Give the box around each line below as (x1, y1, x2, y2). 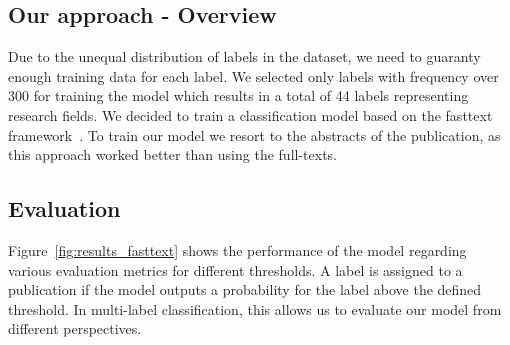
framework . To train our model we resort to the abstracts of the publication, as (8, 124, 501, 145)
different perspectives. (8, 318, 142, 339)
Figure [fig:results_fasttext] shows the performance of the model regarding (8, 239, 467, 260)
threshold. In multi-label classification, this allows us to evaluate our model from (8, 298, 502, 319)
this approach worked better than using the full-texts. (8, 144, 337, 165)
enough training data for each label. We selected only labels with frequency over (8, 65, 499, 86)
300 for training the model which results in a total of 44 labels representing (8, 85, 469, 106)
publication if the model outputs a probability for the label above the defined (8, 279, 482, 300)
